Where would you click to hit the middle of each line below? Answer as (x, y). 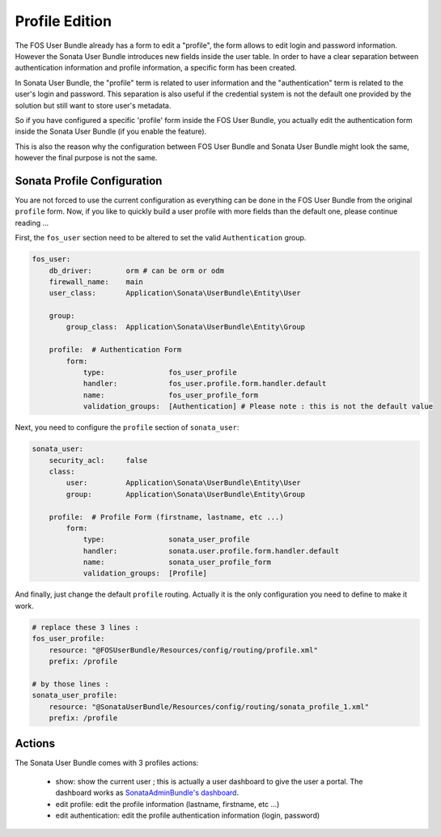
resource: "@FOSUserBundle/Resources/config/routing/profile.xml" (184, 650)
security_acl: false (98, 460)
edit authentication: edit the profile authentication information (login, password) (188, 816)
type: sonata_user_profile (166, 540)
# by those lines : (70, 684)
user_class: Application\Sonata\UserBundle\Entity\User (175, 293)
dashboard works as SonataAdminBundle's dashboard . (147, 792)
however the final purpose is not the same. (86, 158)
